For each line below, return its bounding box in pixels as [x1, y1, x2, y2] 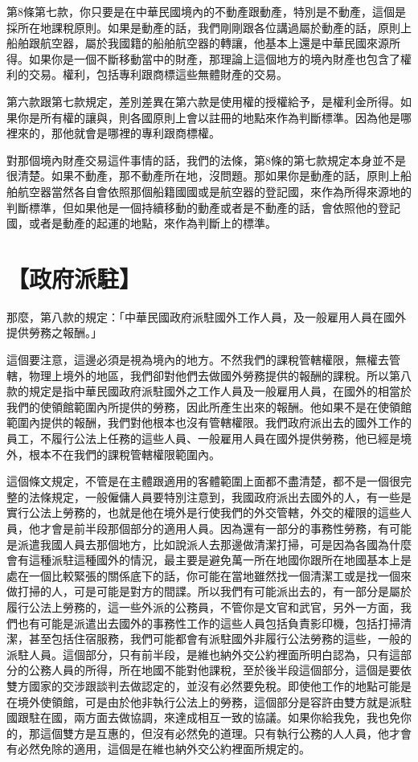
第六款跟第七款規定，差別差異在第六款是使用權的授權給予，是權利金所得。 [6, 92, 400, 109]
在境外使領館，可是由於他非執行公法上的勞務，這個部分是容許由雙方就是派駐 [6, 693, 412, 710]
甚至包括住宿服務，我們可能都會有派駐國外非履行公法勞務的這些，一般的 [28, 630, 412, 647]
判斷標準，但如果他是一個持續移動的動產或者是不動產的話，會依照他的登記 [6, 199, 400, 215]
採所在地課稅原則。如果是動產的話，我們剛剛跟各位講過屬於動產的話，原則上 [6, 18, 412, 35]
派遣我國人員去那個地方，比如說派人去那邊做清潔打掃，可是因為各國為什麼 [17, 535, 412, 552]
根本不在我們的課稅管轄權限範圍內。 [28, 445, 220, 462]
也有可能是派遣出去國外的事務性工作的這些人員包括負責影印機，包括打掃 [17, 614, 400, 631]
